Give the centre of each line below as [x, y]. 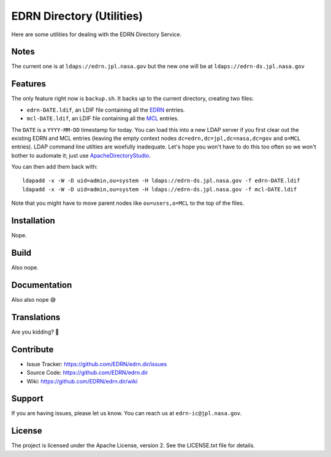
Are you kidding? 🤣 [35, 332]
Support [27, 399]
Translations [36, 317]
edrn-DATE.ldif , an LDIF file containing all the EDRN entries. [106, 110]
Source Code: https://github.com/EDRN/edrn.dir [87, 373]
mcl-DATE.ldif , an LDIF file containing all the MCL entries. [103, 118]
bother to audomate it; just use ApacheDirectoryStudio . [81, 155]
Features [29, 84]
